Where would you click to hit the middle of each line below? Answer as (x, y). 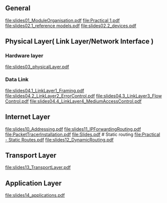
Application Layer (33, 183)
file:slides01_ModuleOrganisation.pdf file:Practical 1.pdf (62, 20)
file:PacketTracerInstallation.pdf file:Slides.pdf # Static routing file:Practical (83, 134)
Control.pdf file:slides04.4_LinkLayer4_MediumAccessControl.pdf (73, 101)
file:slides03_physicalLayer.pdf (37, 67)
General (18, 8)
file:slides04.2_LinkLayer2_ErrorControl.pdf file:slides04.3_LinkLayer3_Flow (83, 96)
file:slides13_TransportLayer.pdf (38, 167)
